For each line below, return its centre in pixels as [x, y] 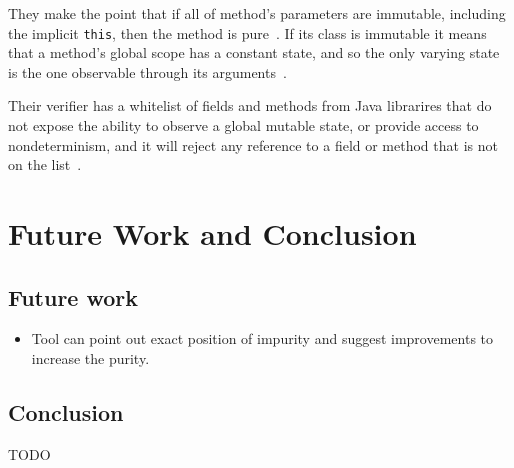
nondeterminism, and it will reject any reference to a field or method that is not [253, 144]
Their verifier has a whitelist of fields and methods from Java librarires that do [250, 105]
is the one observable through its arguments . [147, 71]
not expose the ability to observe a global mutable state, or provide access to [243, 125]
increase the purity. [90, 357]
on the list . [45, 164]
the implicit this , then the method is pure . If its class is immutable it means [247, 32]
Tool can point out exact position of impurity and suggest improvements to [262, 338]
